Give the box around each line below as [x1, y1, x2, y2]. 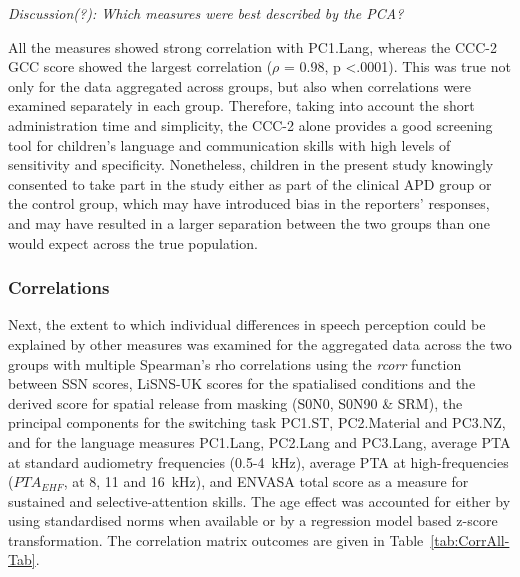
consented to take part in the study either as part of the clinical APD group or [8, 173, 492, 194]
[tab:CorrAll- [430, 529, 510, 550]
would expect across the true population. [8, 232, 258, 253]
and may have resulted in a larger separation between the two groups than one [8, 212, 490, 233]
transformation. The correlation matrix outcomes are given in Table [8, 529, 424, 550]
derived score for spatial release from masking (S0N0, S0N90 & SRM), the [8, 392, 463, 413]
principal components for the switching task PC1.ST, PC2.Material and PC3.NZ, [8, 412, 506, 433]
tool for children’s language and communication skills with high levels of [8, 134, 451, 155]
